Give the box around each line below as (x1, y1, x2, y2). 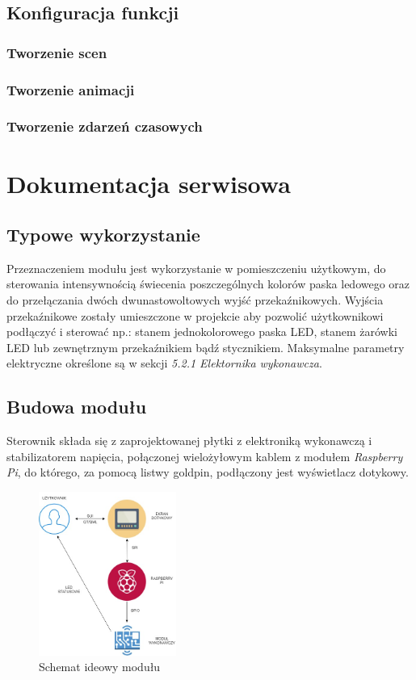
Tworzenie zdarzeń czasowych (6, 116, 203, 136)
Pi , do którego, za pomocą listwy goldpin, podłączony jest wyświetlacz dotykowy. (6, 464, 409, 481)
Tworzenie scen (6, 42, 107, 62)
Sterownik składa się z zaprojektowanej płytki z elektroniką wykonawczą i (6, 432, 372, 449)
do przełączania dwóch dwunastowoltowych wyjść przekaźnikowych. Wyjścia (6, 292, 384, 309)
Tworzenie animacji (6, 79, 135, 99)
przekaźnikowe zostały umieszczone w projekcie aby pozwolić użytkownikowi (6, 307, 384, 324)
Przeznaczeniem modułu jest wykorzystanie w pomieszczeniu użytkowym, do (6, 259, 386, 276)
